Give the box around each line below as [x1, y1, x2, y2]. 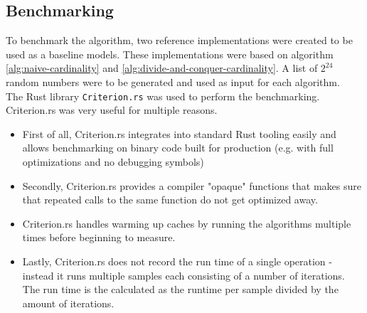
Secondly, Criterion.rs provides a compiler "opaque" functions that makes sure [22, 178, 362, 193]
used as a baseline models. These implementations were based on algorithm [6, 46, 334, 61]
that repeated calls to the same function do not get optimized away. [22, 192, 318, 207]
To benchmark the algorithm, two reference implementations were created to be [6, 33, 353, 48]
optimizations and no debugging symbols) [22, 154, 204, 169]
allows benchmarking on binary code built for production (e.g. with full [22, 140, 334, 155]
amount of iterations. [22, 295, 115, 310]
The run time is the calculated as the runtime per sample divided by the [22, 282, 339, 297]
